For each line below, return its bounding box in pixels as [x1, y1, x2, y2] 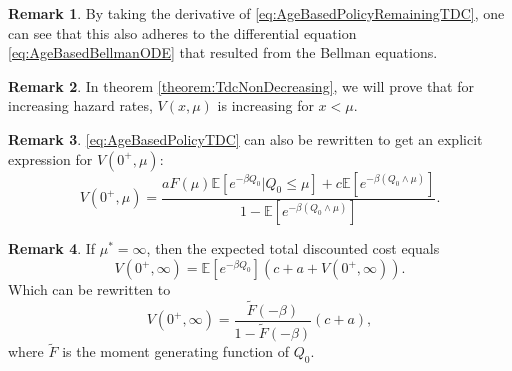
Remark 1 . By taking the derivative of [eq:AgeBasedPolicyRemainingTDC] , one [8, 3, 505, 23]
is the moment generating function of [62, 341, 290, 362]
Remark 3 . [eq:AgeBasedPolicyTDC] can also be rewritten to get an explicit [8, 128, 483, 149]
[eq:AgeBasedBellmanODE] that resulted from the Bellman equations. [8, 42, 438, 63]
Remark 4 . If [8, 238, 96, 259]
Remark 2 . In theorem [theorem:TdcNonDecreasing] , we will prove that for [8, 75, 474, 96]
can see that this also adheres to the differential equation [8, 22, 357, 43]
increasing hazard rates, [8, 95, 153, 116]
